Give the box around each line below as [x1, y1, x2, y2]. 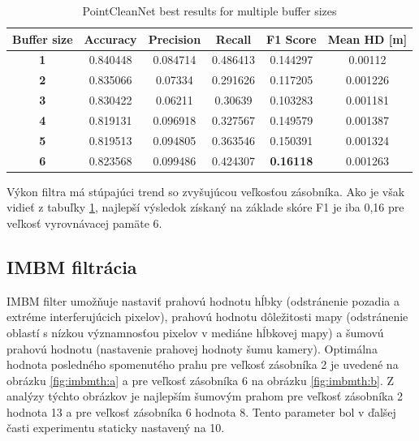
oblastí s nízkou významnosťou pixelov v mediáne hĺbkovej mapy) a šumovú [6, 323, 384, 340]
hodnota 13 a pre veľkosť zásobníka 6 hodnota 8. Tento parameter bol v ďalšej [6, 403, 396, 420]
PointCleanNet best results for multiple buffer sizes [82, 2, 337, 19]
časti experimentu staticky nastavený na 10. [6, 419, 225, 436]
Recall [215, 30, 252, 47]
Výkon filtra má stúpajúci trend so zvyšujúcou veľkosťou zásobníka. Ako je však [6, 182, 405, 199]
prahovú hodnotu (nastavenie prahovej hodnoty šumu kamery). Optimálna [6, 340, 378, 357]
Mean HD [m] [327, 30, 408, 47]
